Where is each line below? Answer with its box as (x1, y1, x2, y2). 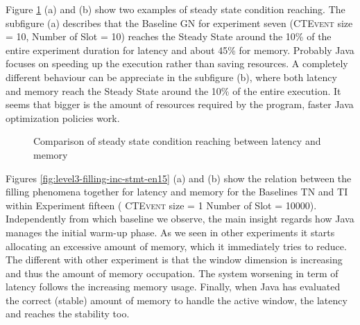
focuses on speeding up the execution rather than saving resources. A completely (6, 56, 348, 71)
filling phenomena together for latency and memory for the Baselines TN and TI (6, 184, 348, 199)
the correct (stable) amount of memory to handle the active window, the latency (6, 292, 348, 307)
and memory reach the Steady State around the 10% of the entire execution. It (6, 83, 341, 98)
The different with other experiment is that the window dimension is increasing (6, 252, 343, 267)
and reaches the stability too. (6, 306, 130, 321)
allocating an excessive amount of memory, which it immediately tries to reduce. (6, 238, 347, 253)
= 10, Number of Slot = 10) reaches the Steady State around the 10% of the (6, 29, 332, 44)
